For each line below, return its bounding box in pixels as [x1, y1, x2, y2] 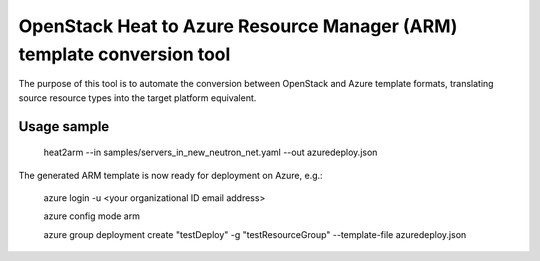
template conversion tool [18, 43, 231, 65]
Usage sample [18, 118, 110, 135]
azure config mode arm [43, 210, 140, 222]
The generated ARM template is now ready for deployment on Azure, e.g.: [18, 169, 324, 181]
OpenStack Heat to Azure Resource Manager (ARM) [18, 15, 458, 37]
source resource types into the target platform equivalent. [18, 91, 257, 104]
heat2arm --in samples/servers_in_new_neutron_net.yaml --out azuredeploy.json [43, 146, 378, 159]
